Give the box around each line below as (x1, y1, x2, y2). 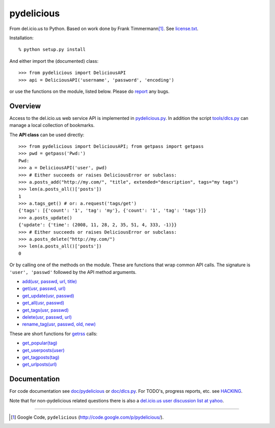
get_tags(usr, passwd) (22, 307, 69, 313)
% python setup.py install (18, 46, 86, 53)
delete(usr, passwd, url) (22, 314, 72, 320)
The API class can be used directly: (9, 132, 85, 138)
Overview (9, 102, 41, 110)
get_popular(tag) (22, 340, 58, 346)
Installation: (9, 35, 34, 41)
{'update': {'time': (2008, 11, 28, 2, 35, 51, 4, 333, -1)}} (18, 222, 177, 228)
